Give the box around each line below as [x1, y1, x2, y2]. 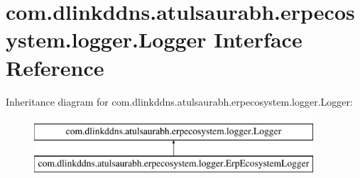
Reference [6, 52, 104, 82]
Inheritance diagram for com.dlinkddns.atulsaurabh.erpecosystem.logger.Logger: [6, 94, 353, 109]
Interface [214, 25, 302, 54]
